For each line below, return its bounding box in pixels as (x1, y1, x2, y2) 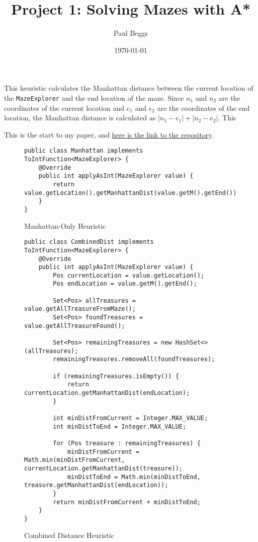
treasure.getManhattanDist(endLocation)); (24, 482, 168, 489)
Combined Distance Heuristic (24, 529, 114, 540)
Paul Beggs (113, 28, 148, 38)
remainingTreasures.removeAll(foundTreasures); (53, 356, 215, 363)
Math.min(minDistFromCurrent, (24, 456, 125, 464)
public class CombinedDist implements (24, 238, 154, 246)
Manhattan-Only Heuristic (24, 220, 106, 231)
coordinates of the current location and (4, 102, 124, 113)
